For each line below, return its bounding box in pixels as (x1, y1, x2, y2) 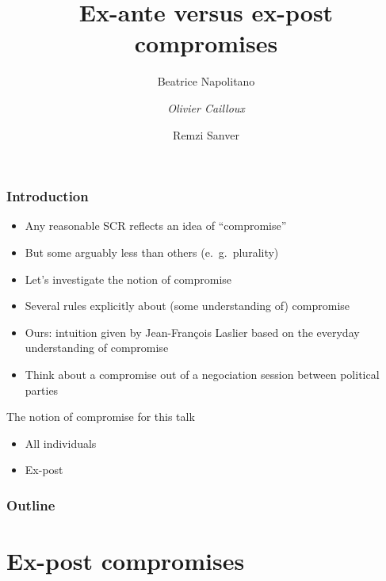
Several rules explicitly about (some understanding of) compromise (25, 297, 350, 314)
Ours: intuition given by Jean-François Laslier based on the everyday (25, 323, 360, 340)
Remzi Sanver (173, 126, 239, 143)
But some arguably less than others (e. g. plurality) (25, 243, 279, 260)
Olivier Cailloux (167, 99, 245, 116)
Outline (6, 495, 55, 514)
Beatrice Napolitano (157, 73, 255, 90)
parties (25, 381, 59, 398)
